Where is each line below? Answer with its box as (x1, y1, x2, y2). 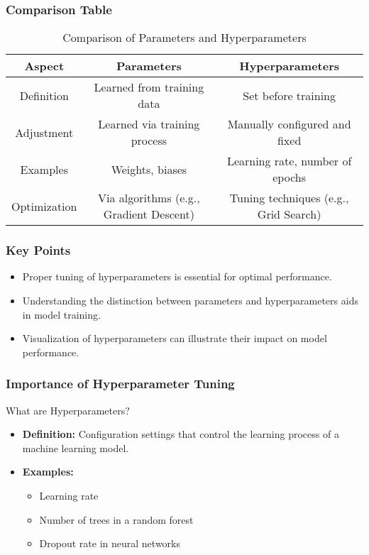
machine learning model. (22, 440, 129, 455)
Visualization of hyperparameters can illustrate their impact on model (22, 331, 327, 346)
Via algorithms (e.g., (98, 189, 200, 207)
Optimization (11, 197, 77, 214)
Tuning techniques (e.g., (229, 189, 349, 207)
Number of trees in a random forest (39, 512, 194, 527)
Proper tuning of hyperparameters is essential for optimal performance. (22, 269, 332, 284)
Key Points (6, 241, 71, 259)
